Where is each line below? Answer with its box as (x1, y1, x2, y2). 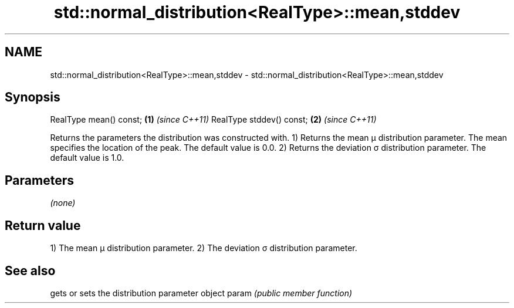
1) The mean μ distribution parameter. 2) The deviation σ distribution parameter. (50, 243, 357, 253)
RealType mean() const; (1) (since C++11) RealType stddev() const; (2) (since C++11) (50, 114, 377, 125)
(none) (50, 198, 76, 208)
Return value (5, 218, 81, 233)
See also (5, 263, 56, 278)
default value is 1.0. (50, 153, 124, 163)
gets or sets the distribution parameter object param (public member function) (50, 287, 353, 298)
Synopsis (5, 90, 60, 105)
